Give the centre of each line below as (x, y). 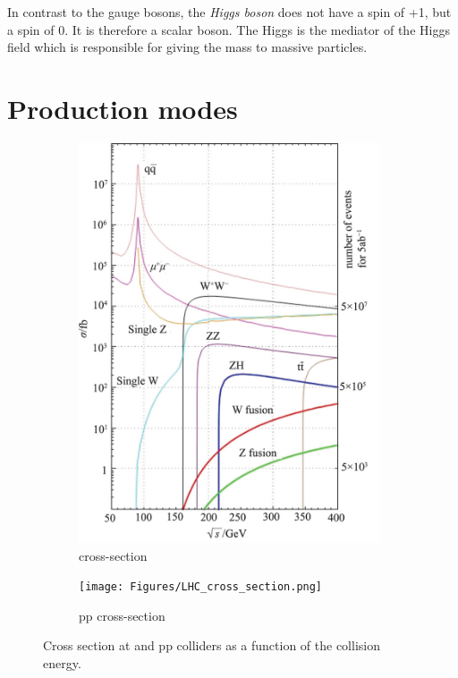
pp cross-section (122, 615)
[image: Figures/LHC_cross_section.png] (201, 587)
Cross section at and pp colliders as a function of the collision (212, 645)
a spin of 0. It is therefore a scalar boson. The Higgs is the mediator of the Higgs (229, 29)
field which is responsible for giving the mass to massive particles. (187, 47)
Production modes (123, 108)
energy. (62, 663)
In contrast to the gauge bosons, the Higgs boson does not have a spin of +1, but (229, 12)
